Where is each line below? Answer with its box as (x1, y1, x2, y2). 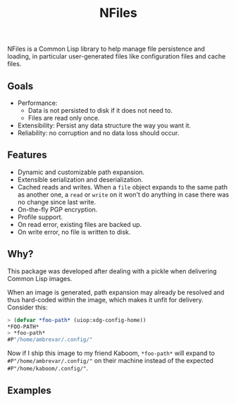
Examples (7, 384, 51, 396)
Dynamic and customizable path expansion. (17, 168, 145, 176)
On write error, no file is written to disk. (17, 228, 131, 236)
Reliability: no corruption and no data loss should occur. (17, 129, 180, 137)
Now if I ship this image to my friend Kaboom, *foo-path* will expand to (7, 349, 215, 357)
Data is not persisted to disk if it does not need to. (27, 106, 173, 114)
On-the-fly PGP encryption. (17, 205, 98, 213)
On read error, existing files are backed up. (17, 220, 142, 228)
